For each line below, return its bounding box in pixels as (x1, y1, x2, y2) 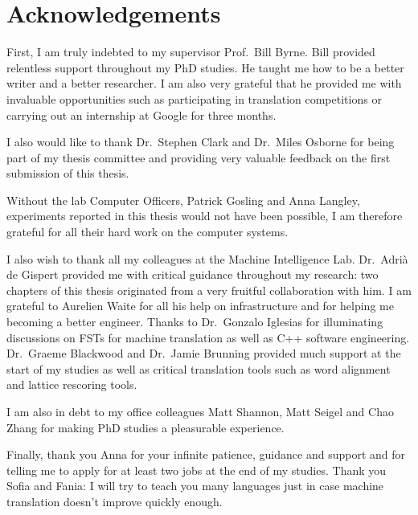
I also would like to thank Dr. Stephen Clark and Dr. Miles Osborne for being (6, 133, 395, 150)
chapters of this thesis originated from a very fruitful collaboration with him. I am (6, 281, 412, 298)
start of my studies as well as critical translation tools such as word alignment (6, 360, 391, 377)
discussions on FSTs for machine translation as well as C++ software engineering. (6, 329, 410, 345)
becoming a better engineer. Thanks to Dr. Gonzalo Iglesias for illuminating (6, 313, 383, 330)
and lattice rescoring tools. (6, 376, 137, 393)
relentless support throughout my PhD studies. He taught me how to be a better (6, 59, 404, 76)
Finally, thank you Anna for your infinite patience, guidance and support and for (6, 446, 405, 463)
